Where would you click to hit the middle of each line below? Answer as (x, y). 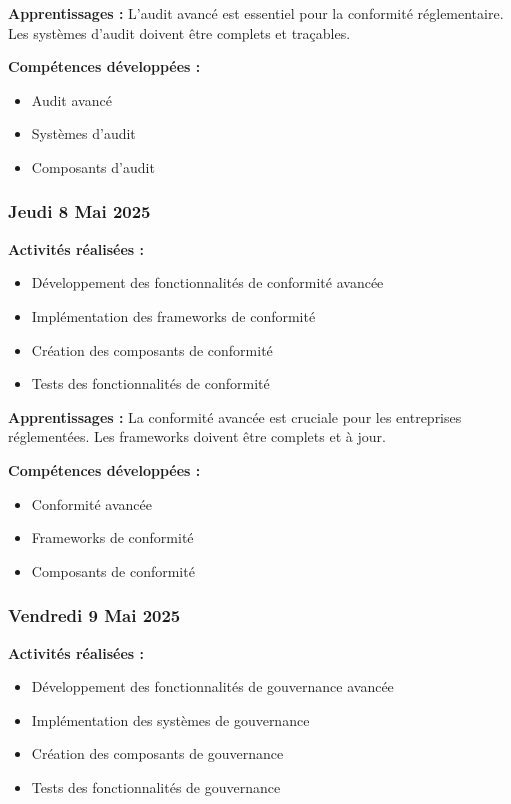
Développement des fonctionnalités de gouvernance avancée (212, 686)
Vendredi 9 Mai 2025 (94, 615)
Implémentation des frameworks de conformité (173, 315)
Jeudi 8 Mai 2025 (79, 211)
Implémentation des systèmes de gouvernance (170, 719)
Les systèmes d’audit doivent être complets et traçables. (179, 32)
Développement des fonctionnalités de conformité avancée (207, 282)
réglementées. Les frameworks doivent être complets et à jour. (197, 436)
